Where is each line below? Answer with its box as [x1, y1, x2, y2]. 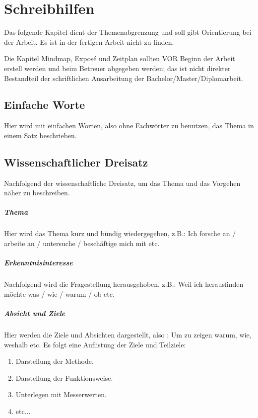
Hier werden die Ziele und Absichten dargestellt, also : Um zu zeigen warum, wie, [4, 329, 252, 339]
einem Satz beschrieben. [4, 130, 77, 140]
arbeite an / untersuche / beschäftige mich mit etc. [4, 238, 160, 249]
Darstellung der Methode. [15, 356, 94, 366]
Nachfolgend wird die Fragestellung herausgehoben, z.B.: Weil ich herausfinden [4, 279, 244, 289]
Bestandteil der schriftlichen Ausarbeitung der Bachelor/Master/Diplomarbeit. [4, 73, 243, 83]
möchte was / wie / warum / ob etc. [4, 288, 115, 299]
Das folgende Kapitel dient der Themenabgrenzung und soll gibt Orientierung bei [4, 27, 252, 37]
